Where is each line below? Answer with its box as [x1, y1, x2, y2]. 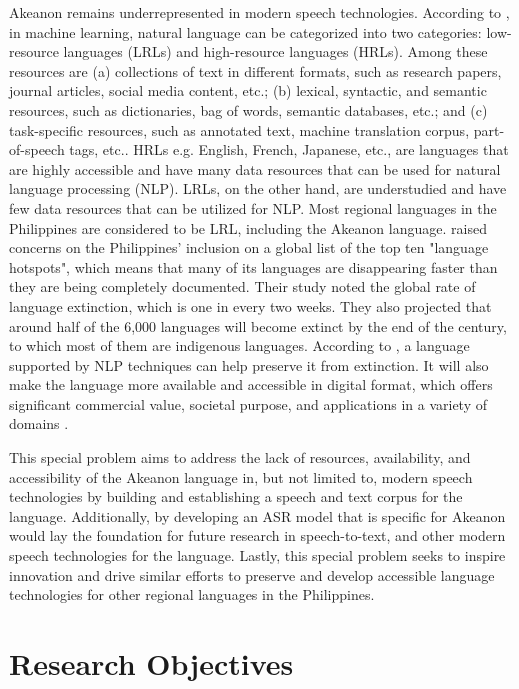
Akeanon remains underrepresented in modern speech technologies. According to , [9, 2, 510, 22]
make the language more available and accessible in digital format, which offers [9, 374, 493, 395]
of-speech [9, 139, 65, 160]
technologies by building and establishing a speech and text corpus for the [9, 486, 463, 507]
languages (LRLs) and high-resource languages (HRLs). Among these [63, 41, 488, 62]
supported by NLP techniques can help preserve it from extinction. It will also [9, 354, 489, 375]
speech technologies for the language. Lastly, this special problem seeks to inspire [9, 545, 506, 566]
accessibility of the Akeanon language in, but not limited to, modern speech [9, 466, 473, 487]
